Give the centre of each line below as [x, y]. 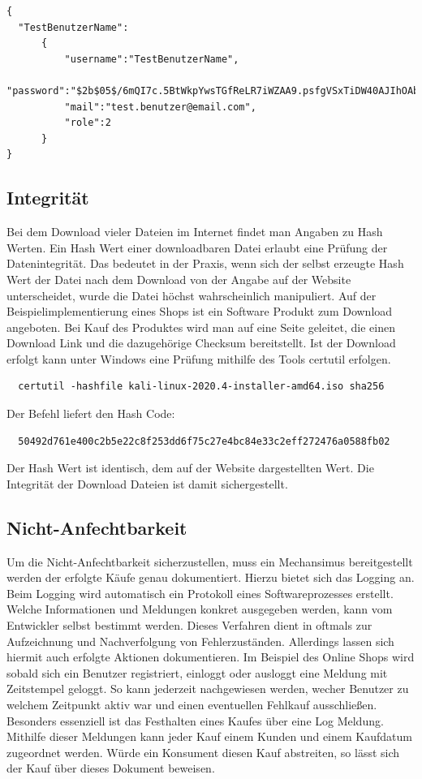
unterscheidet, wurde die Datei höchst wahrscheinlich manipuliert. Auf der [192, 295]
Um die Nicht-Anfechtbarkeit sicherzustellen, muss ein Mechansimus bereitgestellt [210, 561]
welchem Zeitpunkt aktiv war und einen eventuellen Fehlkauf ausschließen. [192, 704]
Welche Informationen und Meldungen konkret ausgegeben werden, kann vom [200, 609]
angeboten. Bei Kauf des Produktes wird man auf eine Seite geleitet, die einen [201, 327]
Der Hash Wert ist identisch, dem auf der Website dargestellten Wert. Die [190, 468]
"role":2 [88, 123]
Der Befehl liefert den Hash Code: [91, 413]
